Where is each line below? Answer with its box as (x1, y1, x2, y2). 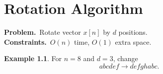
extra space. (115, 36, 152, 47)
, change (113, 53, 138, 64)
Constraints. (4, 36, 47, 47)
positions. (118, 27, 148, 37)
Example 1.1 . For (4, 53, 62, 64)
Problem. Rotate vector (4, 27, 81, 37)
